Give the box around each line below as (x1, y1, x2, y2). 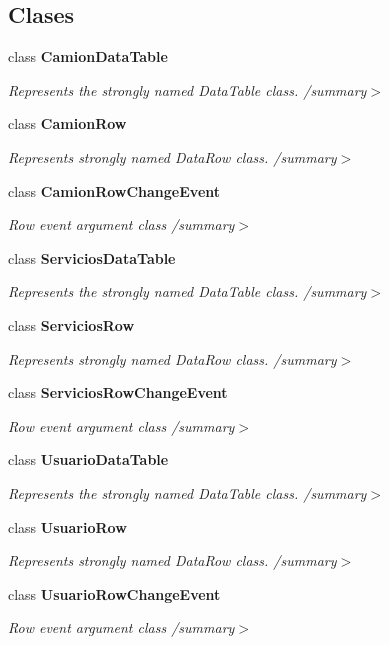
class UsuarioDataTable (8, 449, 169, 470)
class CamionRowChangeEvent (8, 180, 221, 201)
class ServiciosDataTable (8, 247, 176, 268)
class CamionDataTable (8, 46, 168, 67)
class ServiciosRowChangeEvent (8, 382, 228, 403)
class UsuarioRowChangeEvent (8, 583, 221, 604)
